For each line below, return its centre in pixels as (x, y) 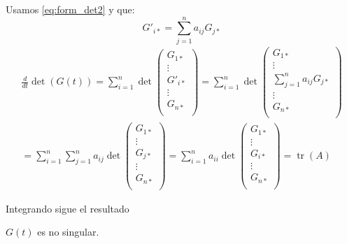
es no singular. (68, 232)
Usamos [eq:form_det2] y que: (70, 9)
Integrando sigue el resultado (68, 208)
